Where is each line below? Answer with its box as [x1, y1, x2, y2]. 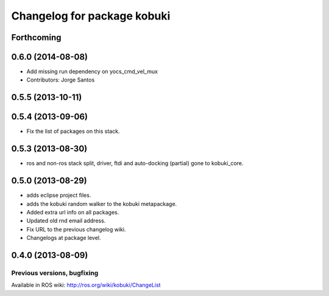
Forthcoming [11, 32, 62, 43]
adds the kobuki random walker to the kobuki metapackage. [26, 200, 177, 207]
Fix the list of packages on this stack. [26, 128, 120, 135]
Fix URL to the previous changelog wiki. [26, 225, 126, 233]
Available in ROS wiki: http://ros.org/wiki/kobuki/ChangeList [11, 281, 161, 289]
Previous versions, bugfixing [11, 269, 99, 277]
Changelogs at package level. [26, 234, 101, 242]
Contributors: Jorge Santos [26, 76, 95, 83]
